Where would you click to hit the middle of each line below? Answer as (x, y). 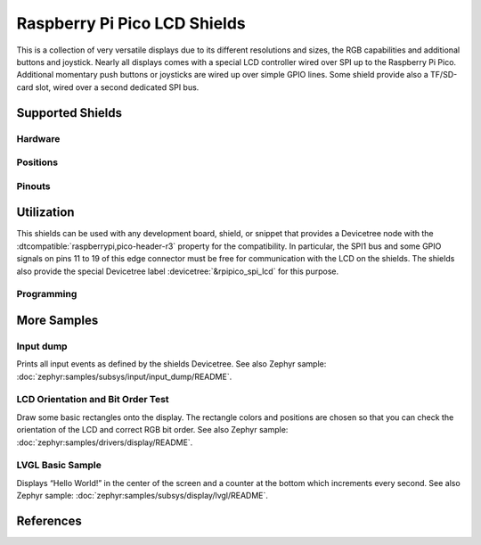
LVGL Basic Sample (59, 466)
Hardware (38, 138)
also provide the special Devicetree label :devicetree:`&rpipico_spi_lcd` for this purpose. (177, 271)
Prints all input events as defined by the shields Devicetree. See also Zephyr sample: (171, 364)
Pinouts (33, 186)
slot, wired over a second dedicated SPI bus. (117, 87)
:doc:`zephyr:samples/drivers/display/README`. (105, 442)
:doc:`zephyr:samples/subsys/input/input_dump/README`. (124, 376)
